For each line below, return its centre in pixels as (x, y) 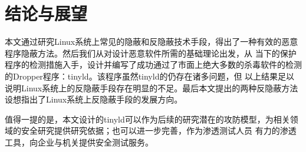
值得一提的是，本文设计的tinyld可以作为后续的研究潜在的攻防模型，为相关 (147, 119)
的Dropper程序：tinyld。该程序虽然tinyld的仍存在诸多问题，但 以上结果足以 (150, 76)
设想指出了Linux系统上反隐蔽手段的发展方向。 (94, 99)
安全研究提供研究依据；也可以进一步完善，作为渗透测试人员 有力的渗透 (159, 130)
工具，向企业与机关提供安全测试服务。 (79, 142)
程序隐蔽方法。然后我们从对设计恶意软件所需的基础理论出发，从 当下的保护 (151, 53)
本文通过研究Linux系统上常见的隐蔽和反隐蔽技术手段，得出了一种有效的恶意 (152, 42)
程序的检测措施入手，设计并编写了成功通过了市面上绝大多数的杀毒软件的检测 (153, 65)
